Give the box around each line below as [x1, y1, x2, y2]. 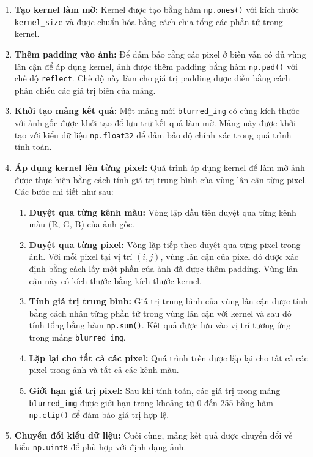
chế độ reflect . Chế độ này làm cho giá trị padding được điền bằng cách [14, 72, 290, 85]
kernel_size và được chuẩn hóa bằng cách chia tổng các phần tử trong [14, 15, 283, 28]
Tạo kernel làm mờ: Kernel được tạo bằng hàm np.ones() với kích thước [14, 3, 300, 15]
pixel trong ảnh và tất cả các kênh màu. [29, 363, 179, 376]
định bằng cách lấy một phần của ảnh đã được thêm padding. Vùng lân [29, 262, 298, 275]
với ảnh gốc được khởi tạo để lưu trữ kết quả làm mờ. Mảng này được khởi [14, 116, 296, 129]
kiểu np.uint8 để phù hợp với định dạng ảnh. [14, 440, 186, 453]
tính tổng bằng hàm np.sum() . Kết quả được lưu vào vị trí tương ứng [29, 319, 291, 331]
